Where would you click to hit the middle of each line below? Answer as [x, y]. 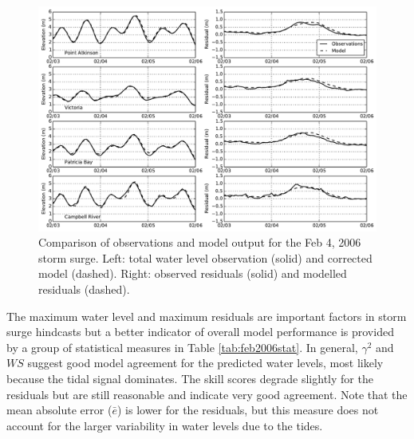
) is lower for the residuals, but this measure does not [248, 410]
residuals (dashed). [84, 289]
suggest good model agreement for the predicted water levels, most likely [205, 363]
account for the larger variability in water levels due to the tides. [165, 425]
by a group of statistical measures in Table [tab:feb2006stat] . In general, [182, 347]
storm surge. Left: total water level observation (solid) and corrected [205, 257]
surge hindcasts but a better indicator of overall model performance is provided [200, 332]
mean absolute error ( [59, 410]
